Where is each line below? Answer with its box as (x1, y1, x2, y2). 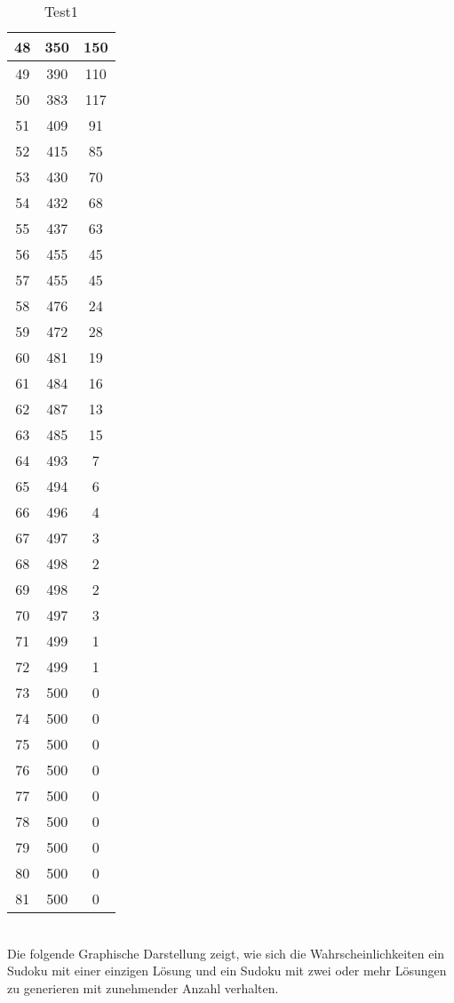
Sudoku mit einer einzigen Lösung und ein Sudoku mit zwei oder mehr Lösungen (7, 961, 447, 980)
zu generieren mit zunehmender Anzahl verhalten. (7, 978, 279, 997)
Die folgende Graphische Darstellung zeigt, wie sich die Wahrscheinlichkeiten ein (7, 943, 445, 962)
